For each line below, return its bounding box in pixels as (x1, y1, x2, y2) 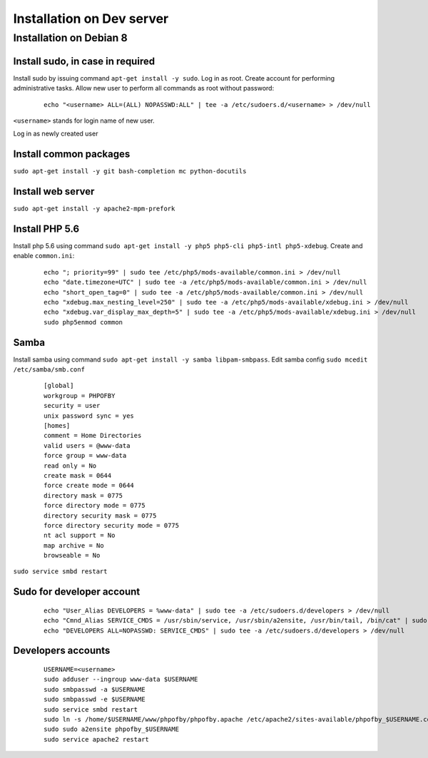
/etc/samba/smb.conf (13, 366, 86, 374)
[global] (44, 381, 74, 390)
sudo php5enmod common (44, 318, 123, 326)
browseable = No (44, 551, 101, 560)
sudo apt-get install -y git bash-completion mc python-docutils (13, 168, 247, 175)
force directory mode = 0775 (44, 501, 146, 510)
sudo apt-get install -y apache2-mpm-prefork (13, 205, 175, 213)
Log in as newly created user (13, 129, 98, 138)
